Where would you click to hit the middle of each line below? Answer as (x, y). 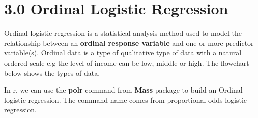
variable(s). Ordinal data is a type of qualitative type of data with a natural (123, 53)
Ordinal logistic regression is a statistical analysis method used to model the (123, 33)
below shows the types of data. (52, 72)
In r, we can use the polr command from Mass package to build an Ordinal (123, 90)
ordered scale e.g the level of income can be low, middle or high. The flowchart (127, 62)
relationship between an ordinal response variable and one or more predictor (129, 42)
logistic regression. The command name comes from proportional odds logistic (126, 99)
